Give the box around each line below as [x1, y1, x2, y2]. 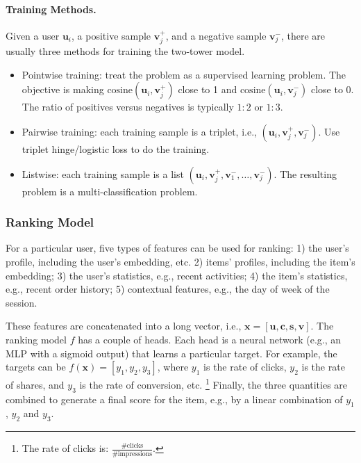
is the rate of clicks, [203, 359, 287, 374]
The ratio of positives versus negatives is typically [22, 99, 234, 114]
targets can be [6, 359, 66, 374]
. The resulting [274, 166, 337, 181]
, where [157, 359, 189, 374]
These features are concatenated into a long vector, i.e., [6, 318, 242, 333]
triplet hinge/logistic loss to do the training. [22, 142, 210, 156]
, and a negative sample [165, 28, 267, 42]
